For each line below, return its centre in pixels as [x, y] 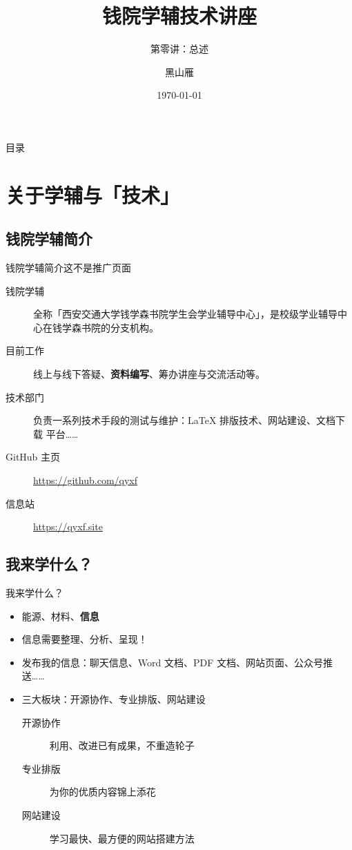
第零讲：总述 [179, 49]
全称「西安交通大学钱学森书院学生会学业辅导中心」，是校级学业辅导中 [190, 314]
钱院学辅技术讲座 [179, 16]
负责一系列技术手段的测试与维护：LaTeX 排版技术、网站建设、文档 [185, 420]
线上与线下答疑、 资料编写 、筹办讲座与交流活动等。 [149, 374]
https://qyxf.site [68, 527]
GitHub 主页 [33, 457]
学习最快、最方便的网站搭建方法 [122, 838]
